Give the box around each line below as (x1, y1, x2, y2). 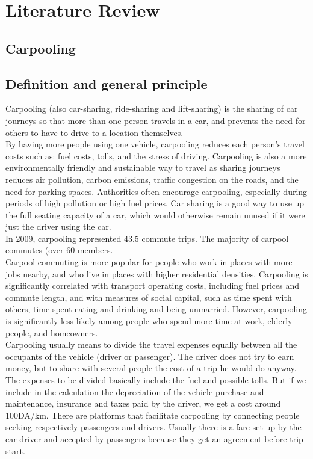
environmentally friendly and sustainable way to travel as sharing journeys (5, 161, 280, 174)
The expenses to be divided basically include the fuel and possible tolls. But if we (5, 374, 306, 386)
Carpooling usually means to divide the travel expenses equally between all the (5, 338, 297, 351)
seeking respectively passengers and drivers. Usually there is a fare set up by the (5, 420, 302, 433)
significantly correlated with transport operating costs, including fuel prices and (5, 279, 299, 292)
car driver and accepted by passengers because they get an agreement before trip (5, 432, 303, 445)
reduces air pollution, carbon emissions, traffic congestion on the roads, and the (5, 173, 299, 185)
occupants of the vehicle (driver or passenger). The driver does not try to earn (5, 350, 294, 362)
